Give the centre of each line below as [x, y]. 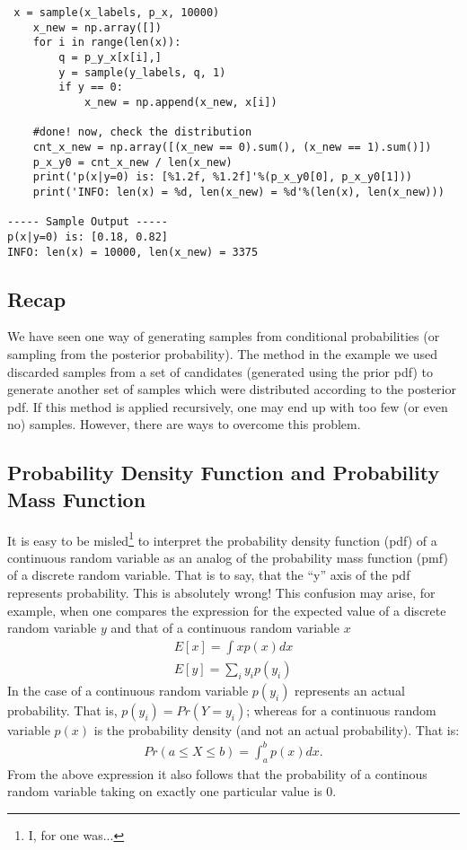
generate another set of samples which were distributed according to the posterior [232, 389]
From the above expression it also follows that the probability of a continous [217, 773]
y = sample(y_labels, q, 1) [142, 72]
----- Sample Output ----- [88, 222]
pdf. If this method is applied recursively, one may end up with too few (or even [228, 406]
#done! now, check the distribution [142, 132]
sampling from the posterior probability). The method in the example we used [223, 353]
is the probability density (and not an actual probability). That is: [277, 729]
